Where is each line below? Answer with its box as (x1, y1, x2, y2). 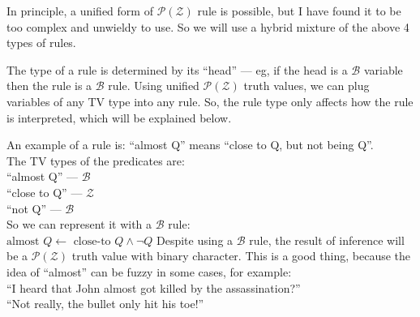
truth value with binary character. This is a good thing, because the (71, 247, 411, 264)
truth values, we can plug (243, 77, 370, 94)
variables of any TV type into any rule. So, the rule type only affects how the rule (6, 92, 414, 109)
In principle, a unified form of (6, 2, 153, 19)
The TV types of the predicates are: (6, 152, 185, 169)
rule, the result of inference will (249, 231, 405, 248)
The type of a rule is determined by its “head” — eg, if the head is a (6, 61, 348, 78)
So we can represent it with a (6, 216, 152, 233)
